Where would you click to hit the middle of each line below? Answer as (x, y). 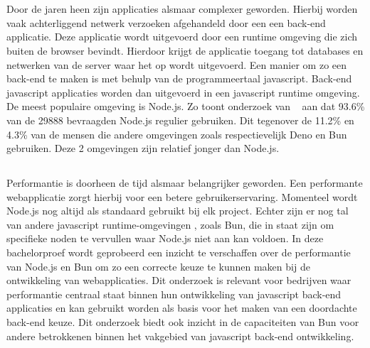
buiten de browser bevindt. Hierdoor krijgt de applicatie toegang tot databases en (185, 50)
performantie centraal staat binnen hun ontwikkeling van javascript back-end (174, 294)
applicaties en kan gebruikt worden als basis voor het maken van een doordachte (182, 308)
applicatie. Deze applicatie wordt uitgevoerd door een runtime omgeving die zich (182, 37)
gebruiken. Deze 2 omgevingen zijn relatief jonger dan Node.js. (143, 148)
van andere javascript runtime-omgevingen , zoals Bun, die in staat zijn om (170, 224)
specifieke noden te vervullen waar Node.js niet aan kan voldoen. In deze (165, 238)
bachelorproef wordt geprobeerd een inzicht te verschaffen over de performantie (179, 252)
